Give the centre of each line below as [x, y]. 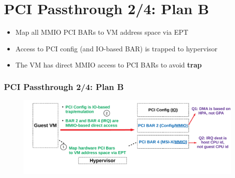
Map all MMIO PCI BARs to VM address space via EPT [102, 32]
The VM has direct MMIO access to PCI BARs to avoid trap [108, 65]
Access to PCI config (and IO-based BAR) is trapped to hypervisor [116, 48]
